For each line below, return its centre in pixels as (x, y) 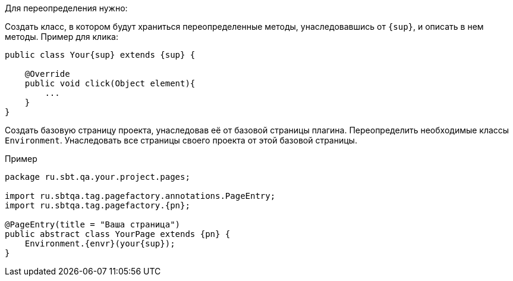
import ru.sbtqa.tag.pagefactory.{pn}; (97, 205)
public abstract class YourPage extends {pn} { (118, 234)
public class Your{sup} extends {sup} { (100, 55)
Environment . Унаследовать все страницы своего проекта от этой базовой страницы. (181, 140)
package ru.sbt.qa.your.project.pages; (97, 177)
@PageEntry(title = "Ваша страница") (93, 224)
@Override (47, 74)
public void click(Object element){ (110, 83)
